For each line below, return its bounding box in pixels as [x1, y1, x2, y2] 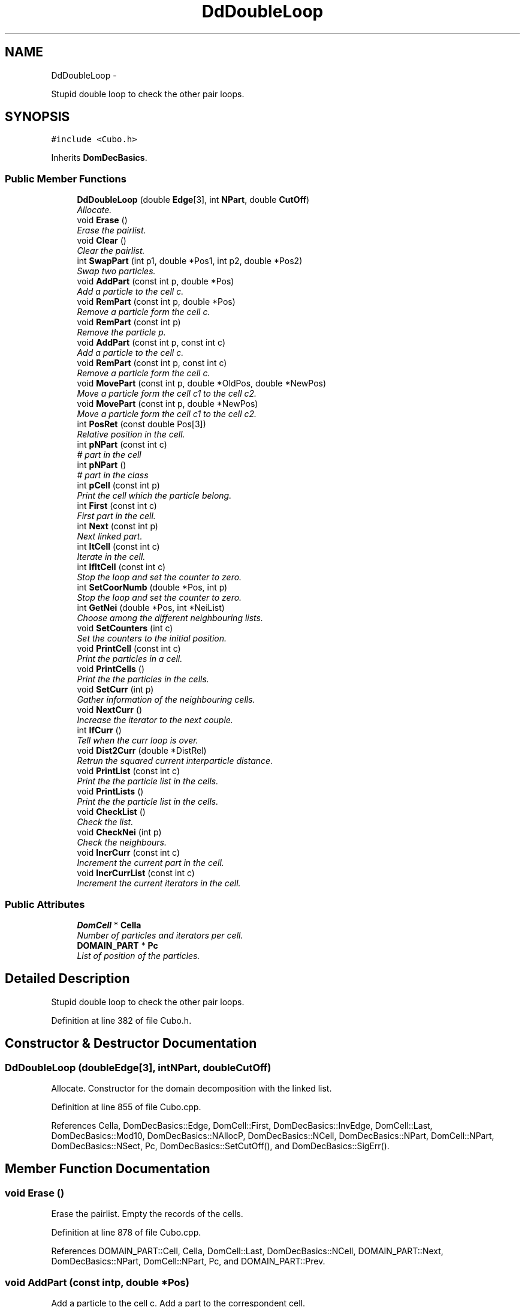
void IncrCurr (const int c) [77, 847, 180, 858]
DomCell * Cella [77, 919, 141, 930]
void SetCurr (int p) [77, 684, 154, 695]
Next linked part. [77, 531, 143, 542]
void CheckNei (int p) [77, 827, 162, 838]
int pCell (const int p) [77, 480, 160, 491]
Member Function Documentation [5, 1161, 210, 1177]
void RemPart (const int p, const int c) [77, 358, 227, 368]
